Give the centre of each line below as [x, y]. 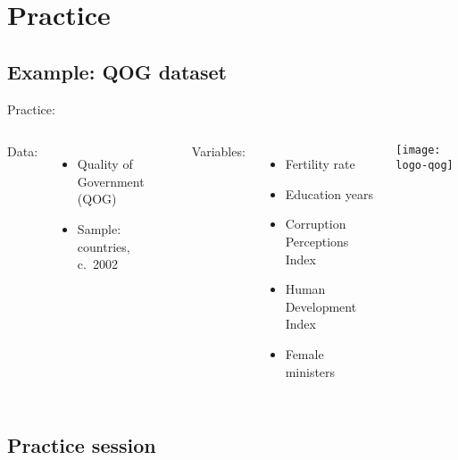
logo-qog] [425, 165]
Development [321, 306]
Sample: [99, 228]
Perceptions [317, 241]
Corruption [316, 224]
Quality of [105, 164]
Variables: [218, 151]
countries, [104, 246]
